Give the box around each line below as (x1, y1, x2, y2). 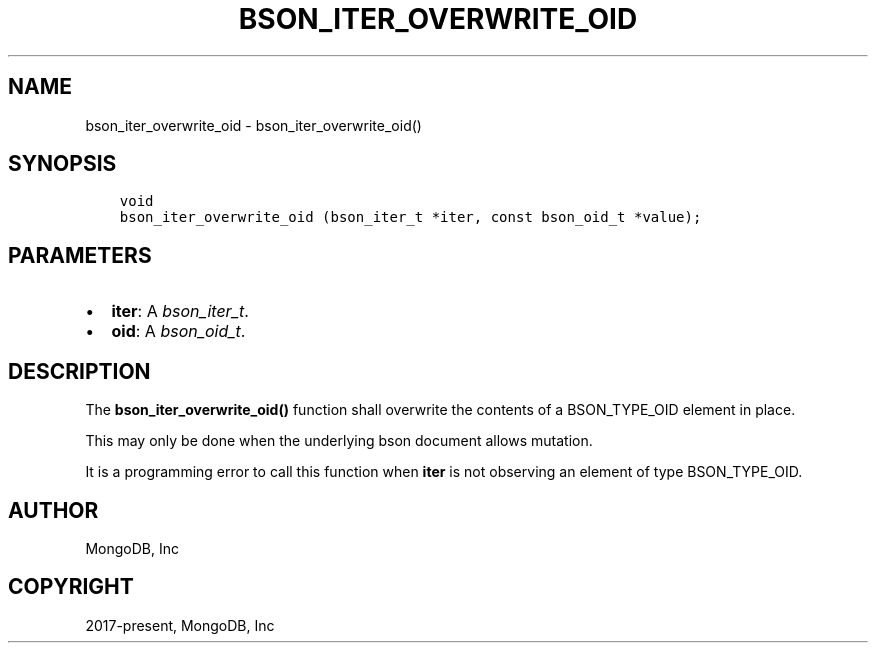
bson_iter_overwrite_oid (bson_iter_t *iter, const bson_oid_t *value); (119, 209, 702, 226)
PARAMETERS (8, 242, 152, 268)
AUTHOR (8, 497, 99, 523)
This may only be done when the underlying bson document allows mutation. (85, 432, 593, 450)
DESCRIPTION (8, 358, 151, 384)
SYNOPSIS (8, 151, 117, 177)
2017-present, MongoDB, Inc (85, 616, 275, 634)
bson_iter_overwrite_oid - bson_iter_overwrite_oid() (85, 116, 422, 134)
